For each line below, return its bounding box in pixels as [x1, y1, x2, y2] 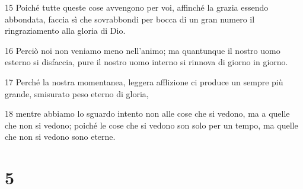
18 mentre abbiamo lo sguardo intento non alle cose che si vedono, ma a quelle [5, 107, 290, 120]
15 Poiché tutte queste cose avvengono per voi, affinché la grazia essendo [5, 1, 269, 13]
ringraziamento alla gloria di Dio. [5, 24, 126, 37]
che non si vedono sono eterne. [5, 130, 116, 143]
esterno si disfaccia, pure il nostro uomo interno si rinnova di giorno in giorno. [5, 56, 288, 68]
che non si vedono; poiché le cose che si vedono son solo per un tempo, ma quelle [5, 118, 298, 131]
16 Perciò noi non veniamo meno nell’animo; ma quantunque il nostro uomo [5, 44, 280, 56]
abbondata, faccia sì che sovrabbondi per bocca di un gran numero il [5, 12, 255, 25]
